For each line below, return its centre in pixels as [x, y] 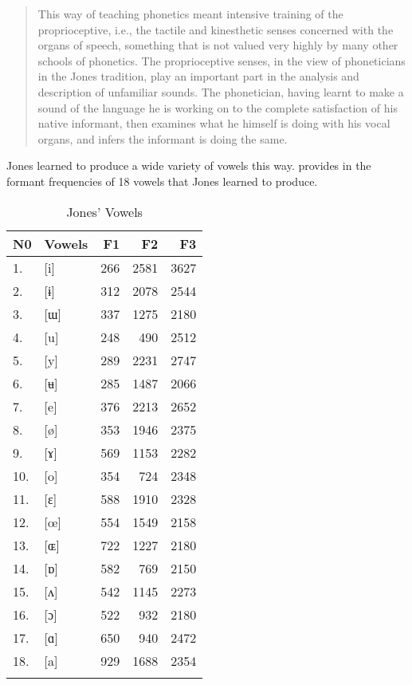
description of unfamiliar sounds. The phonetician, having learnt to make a [221, 91]
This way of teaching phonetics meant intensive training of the [190, 14]
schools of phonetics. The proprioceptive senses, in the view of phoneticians [222, 60]
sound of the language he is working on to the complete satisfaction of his [218, 107]
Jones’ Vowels [104, 211]
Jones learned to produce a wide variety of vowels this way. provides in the [189, 165]
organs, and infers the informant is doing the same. [163, 138]
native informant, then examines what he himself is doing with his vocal [214, 123]
